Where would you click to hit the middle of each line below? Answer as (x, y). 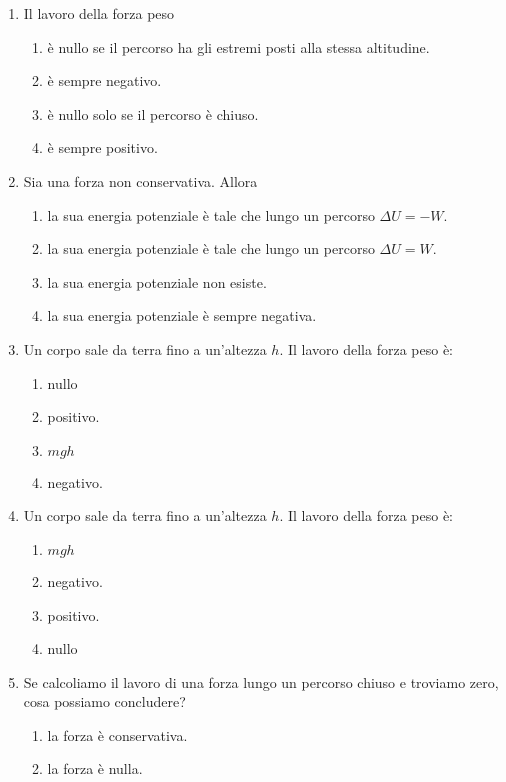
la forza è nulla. (95, 768)
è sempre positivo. (102, 147)
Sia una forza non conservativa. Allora (140, 180)
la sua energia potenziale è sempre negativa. (182, 315)
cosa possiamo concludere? (104, 701)
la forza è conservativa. (117, 734)
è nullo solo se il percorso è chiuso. (153, 113)
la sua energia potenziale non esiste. (157, 281)
